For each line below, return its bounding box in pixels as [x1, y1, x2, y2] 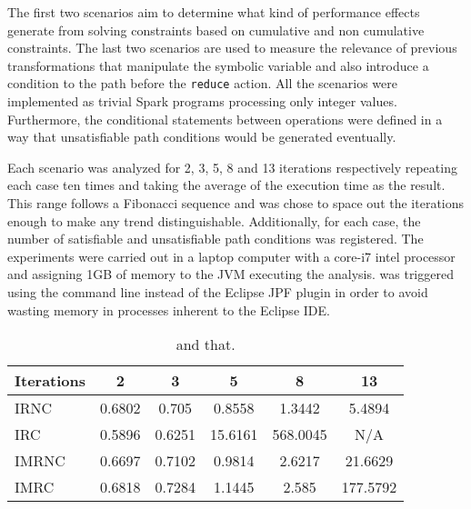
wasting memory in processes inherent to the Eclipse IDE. [7, 300, 330, 319]
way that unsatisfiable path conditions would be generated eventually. [7, 127, 396, 146]
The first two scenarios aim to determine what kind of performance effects [7, 3, 420, 21]
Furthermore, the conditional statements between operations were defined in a [7, 109, 443, 128]
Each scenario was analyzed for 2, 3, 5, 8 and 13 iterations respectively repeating [7, 157, 457, 176]
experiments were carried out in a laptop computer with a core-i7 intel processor [7, 246, 456, 265]
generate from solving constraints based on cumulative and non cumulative [7, 20, 425, 39]
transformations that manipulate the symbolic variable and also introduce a [7, 55, 429, 75]
